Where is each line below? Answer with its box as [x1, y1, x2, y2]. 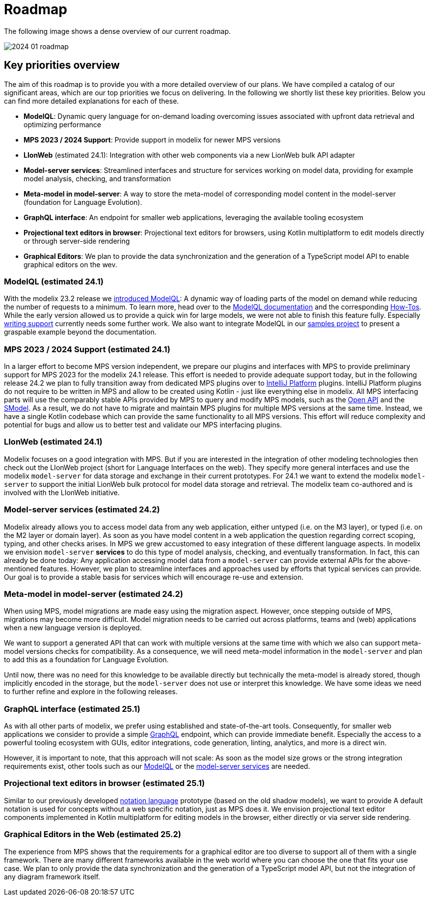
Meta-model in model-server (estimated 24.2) [4, 589, 183, 599]
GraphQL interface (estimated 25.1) [4, 703, 140, 714]
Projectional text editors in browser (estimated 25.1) [4, 778, 205, 788]
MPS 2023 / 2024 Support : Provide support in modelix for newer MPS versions [24, 135, 281, 144]
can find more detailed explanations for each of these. [4, 96, 179, 105]
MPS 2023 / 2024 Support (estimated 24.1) [4, 344, 170, 354]
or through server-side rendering [24, 236, 130, 245]
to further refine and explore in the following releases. [4, 687, 178, 696]
